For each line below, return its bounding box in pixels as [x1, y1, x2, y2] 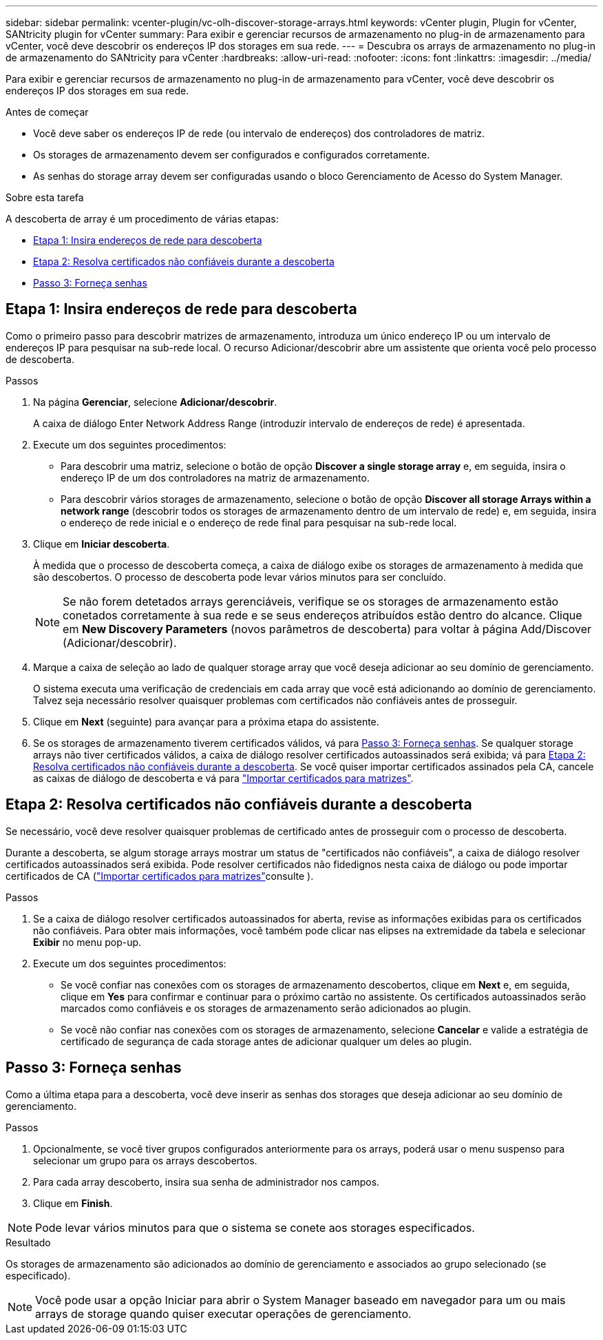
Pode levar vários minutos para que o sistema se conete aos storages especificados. [35, 1220, 475, 1235]
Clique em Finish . [33, 1197, 113, 1209]
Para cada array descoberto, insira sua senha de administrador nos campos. [33, 1175, 380, 1188]
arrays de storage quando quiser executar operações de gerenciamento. [35, 1306, 412, 1321]
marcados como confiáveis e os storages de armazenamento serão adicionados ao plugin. [61, 1002, 472, 1014]
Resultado [6, 1236, 51, 1248]
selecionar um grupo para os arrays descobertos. [33, 1154, 257, 1166]
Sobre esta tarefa [6, 192, 84, 203]
